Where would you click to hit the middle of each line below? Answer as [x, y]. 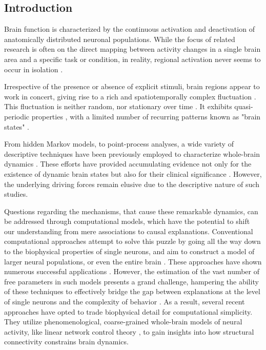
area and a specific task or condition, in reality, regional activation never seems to [132, 59]
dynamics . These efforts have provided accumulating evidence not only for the [128, 164]
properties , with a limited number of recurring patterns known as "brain [146, 116]
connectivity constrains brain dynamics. [66, 342]
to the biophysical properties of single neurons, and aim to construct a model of [129, 251]
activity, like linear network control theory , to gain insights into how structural [129, 331]
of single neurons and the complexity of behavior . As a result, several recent [125, 302]
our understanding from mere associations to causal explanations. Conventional [129, 231]
